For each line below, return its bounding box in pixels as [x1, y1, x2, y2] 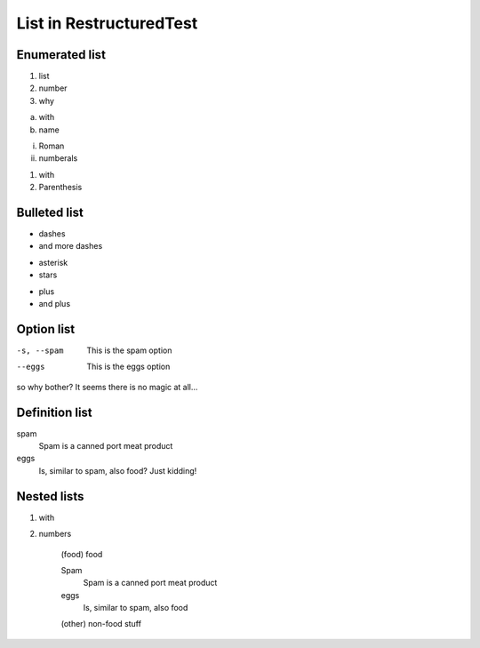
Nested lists [16, 489, 84, 504]
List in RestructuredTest [16, 13, 198, 33]
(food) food [60, 548, 103, 559]
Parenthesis [38, 182, 83, 193]
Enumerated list [16, 47, 107, 62]
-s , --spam [16, 345, 64, 356]
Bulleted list [16, 205, 84, 220]
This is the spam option [86, 345, 172, 356]
